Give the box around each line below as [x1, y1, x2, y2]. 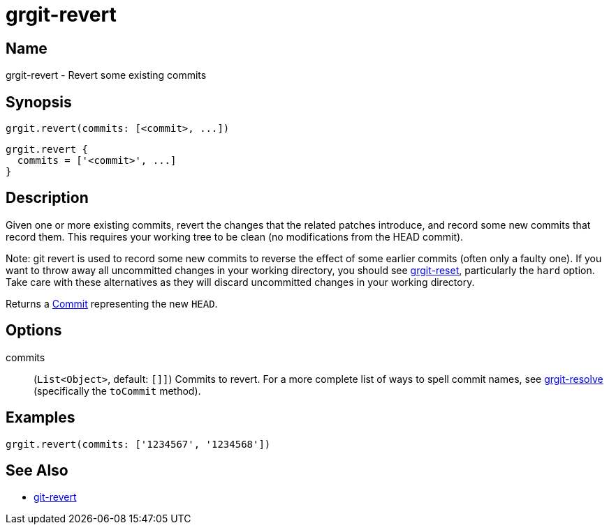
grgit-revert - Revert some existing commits [6, 69, 207, 82]
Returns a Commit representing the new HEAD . [6, 297, 218, 310]
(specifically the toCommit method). [34, 384, 201, 397]
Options [6, 321, 62, 340]
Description [6, 189, 89, 207]
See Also [6, 461, 68, 479]
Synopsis [6, 93, 72, 111]
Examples [6, 409, 75, 427]
